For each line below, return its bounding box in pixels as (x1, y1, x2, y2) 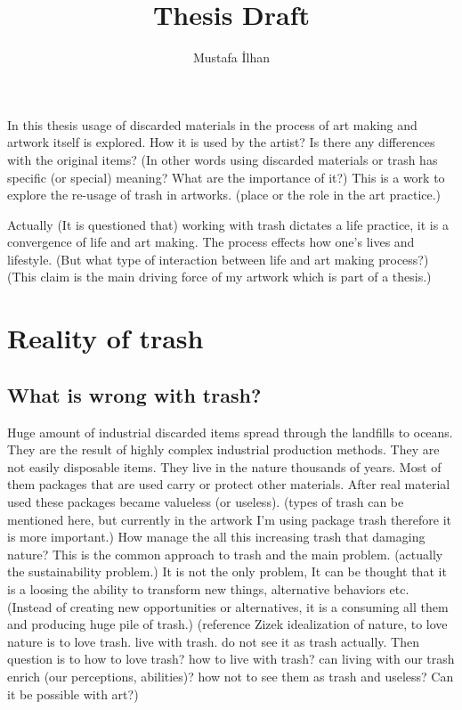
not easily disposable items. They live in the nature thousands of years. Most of (7, 457, 442, 476)
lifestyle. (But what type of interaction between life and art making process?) (7, 249, 429, 268)
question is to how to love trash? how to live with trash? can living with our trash (7, 649, 455, 668)
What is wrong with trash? (7, 380, 262, 408)
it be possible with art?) (7, 684, 139, 703)
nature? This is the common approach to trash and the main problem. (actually (7, 544, 443, 563)
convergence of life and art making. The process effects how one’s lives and (7, 233, 415, 251)
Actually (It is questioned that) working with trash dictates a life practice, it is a (7, 215, 449, 233)
